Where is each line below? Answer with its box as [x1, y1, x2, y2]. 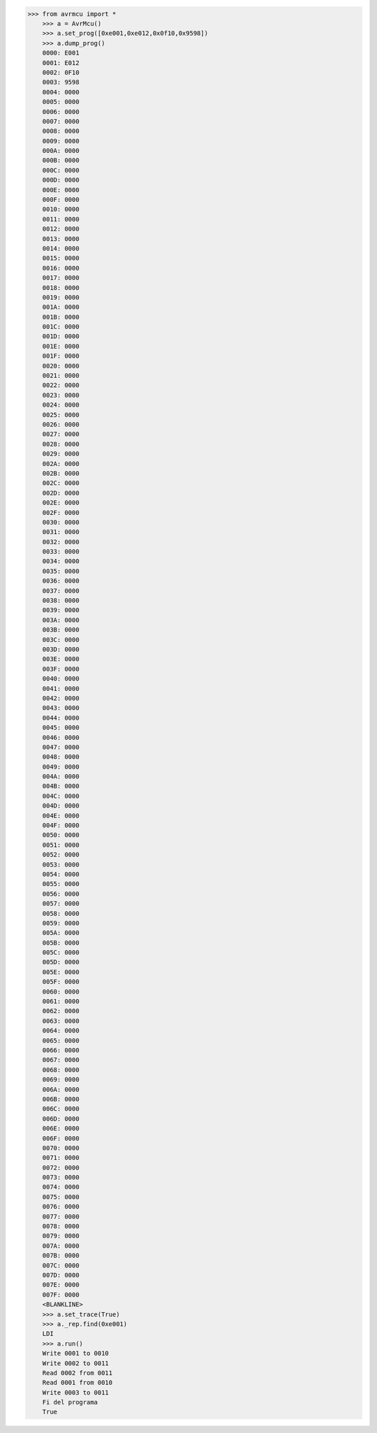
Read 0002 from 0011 [42, 1369, 113, 1376]
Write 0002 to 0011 [42, 1359, 110, 1367]
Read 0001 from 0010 [42, 1379, 113, 1387]
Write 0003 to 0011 [42, 1388, 110, 1397]
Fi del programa [42, 1398, 98, 1406]
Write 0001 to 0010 [42, 1349, 110, 1358]
